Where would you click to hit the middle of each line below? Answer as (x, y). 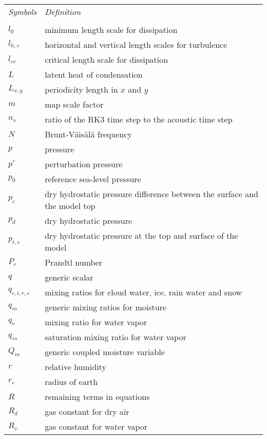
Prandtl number (74, 262)
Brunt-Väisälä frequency (88, 134)
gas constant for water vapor (96, 426)
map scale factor (74, 104)
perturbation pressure (84, 164)
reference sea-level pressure (93, 179)
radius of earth (71, 382)
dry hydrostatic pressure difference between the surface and (151, 194)
